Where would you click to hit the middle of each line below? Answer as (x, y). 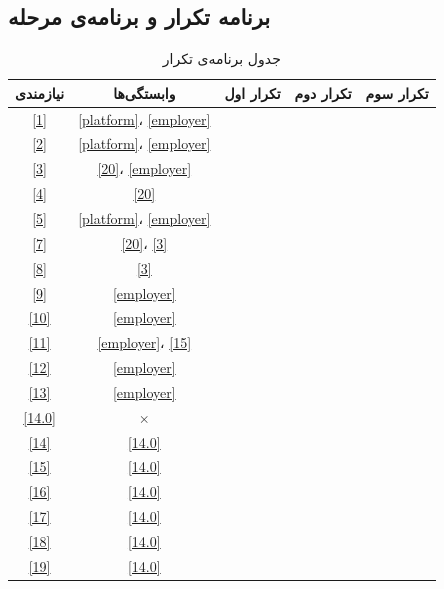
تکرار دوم (323, 92)
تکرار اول (252, 92)
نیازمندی (40, 92)
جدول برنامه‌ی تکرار (221, 58)
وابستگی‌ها (144, 92)
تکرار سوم (397, 92)
